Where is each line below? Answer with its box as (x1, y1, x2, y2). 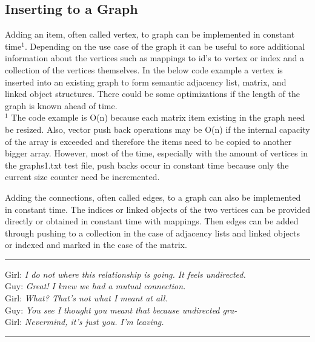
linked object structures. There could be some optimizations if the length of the (5, 87, 300, 100)
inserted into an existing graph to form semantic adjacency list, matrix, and (5, 75, 287, 88)
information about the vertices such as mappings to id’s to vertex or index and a (5, 52, 305, 64)
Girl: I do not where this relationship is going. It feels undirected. (5, 267, 246, 280)
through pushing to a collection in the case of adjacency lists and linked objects (5, 226, 300, 239)
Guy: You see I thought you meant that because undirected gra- (5, 303, 237, 316)
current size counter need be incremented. (5, 170, 160, 183)
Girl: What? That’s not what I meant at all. (5, 292, 168, 304)
